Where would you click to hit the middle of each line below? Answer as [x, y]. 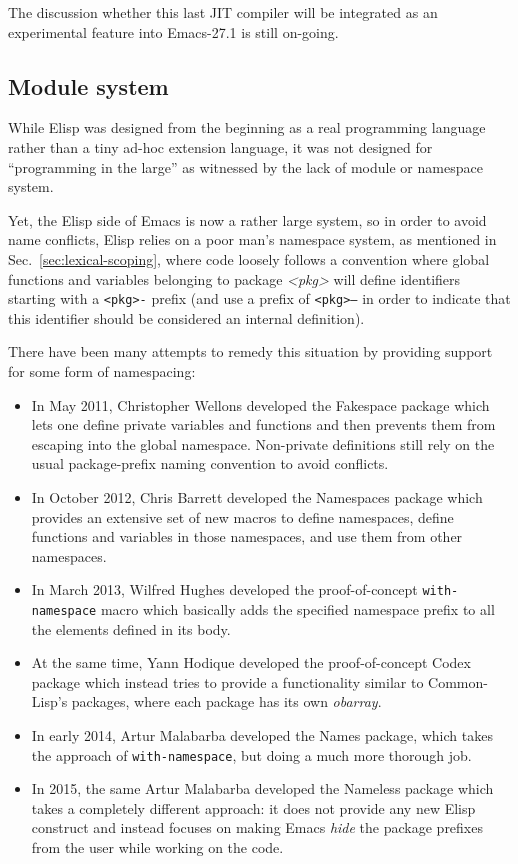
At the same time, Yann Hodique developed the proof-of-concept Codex [251, 662]
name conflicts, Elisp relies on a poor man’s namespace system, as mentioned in [252, 239]
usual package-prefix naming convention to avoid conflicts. [210, 463]
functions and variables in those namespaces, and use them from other [247, 536]
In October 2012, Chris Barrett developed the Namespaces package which [257, 496]
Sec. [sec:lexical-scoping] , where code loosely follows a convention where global [249, 258]
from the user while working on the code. [157, 847]
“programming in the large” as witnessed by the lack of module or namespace [245, 166]
